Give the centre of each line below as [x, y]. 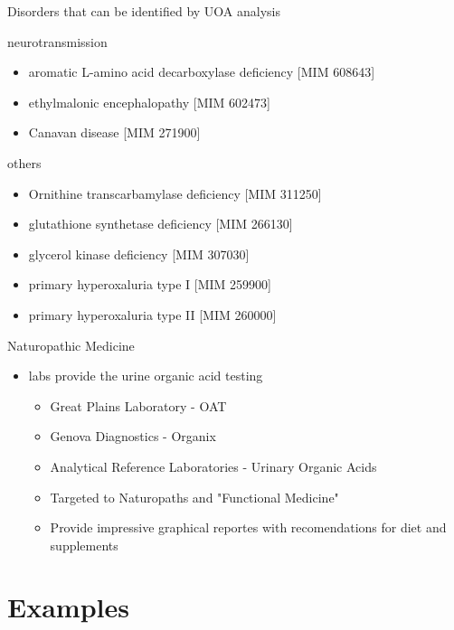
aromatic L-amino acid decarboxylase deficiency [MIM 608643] [202, 72]
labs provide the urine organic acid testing [146, 376]
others [24, 162]
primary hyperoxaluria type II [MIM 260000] [152, 314]
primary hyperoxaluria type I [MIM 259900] [150, 284]
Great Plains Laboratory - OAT [138, 405]
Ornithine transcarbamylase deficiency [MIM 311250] [175, 193]
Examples [68, 607]
